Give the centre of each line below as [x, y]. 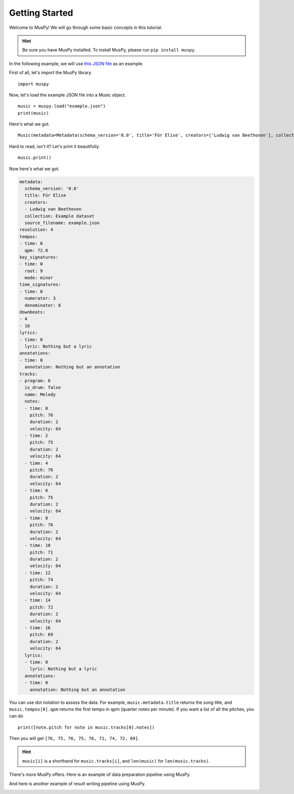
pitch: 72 [41, 607]
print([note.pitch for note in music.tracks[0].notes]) [86, 727]
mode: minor [39, 278]
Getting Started [41, 13]
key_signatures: [39, 257]
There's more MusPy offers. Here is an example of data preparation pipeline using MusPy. [100, 774]
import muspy [33, 84]
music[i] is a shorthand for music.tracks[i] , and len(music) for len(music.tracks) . [116, 761]
